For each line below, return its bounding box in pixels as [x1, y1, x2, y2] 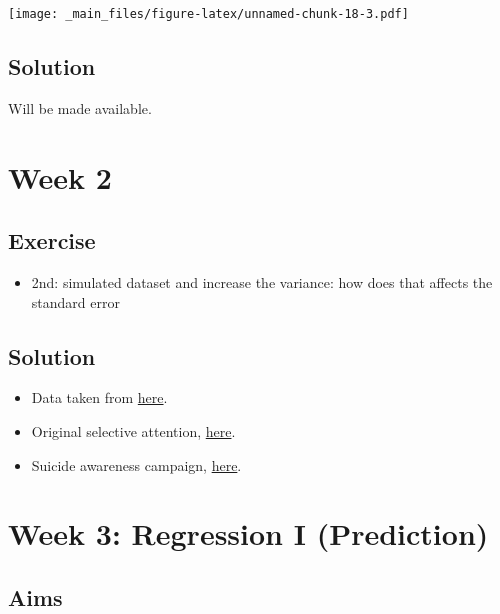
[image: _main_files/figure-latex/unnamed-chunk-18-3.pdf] [8, 7, 409, 21]
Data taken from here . [31, 387, 168, 408]
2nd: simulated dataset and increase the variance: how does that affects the [31, 272, 493, 293]
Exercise [8, 225, 96, 256]
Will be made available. [8, 97, 152, 118]
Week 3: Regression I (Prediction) [8, 513, 489, 554]
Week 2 [8, 156, 112, 197]
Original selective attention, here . [31, 421, 236, 442]
